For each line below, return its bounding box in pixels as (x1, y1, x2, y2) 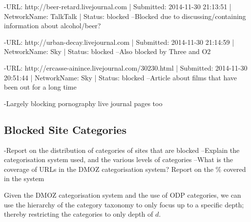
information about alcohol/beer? (4, 20, 101, 31)
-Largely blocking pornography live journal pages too (4, 98, 163, 108)
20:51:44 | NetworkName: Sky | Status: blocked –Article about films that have (4, 72, 237, 82)
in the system (4, 173, 44, 184)
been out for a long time (4, 82, 77, 92)
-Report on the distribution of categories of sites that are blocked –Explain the (4, 145, 240, 155)
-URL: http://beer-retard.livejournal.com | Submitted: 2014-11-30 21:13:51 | (4, 1, 231, 11)
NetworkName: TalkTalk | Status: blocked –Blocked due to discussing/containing (4, 11, 246, 21)
